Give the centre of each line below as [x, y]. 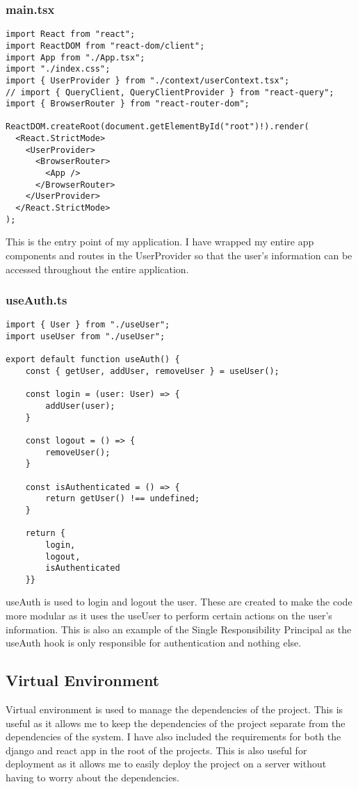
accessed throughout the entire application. [97, 269]
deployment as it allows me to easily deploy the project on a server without [166, 764]
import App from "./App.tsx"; [75, 57]
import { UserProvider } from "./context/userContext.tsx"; [148, 80]
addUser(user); [80, 406]
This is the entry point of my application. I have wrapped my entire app [160, 242]
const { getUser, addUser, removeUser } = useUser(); [152, 371]
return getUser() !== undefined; [123, 499]
